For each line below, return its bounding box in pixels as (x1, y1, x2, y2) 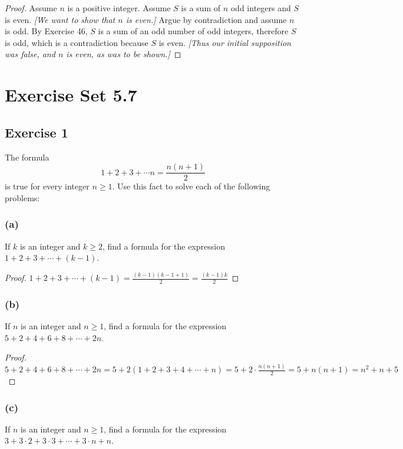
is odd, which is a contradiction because (5, 36, 148, 48)
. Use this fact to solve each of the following (112, 180, 270, 192)
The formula (5, 150, 49, 163)
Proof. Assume (5, 2, 57, 14)
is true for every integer (5, 180, 90, 192)
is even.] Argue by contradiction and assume (125, 13, 287, 25)
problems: (5, 191, 40, 204)
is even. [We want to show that (5, 13, 115, 25)
